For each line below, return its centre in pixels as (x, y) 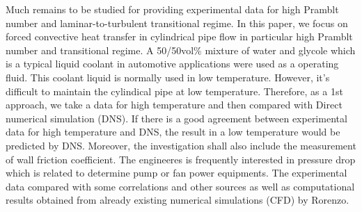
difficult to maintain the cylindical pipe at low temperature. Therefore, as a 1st (174, 91)
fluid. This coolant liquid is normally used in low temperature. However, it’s (168, 77)
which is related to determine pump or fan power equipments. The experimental (176, 173)
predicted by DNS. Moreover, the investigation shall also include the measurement (181, 145)
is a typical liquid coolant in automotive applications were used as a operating (172, 64)
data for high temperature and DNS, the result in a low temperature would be (173, 132)
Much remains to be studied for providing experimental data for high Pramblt (172, 9)
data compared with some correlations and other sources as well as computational (180, 186)
